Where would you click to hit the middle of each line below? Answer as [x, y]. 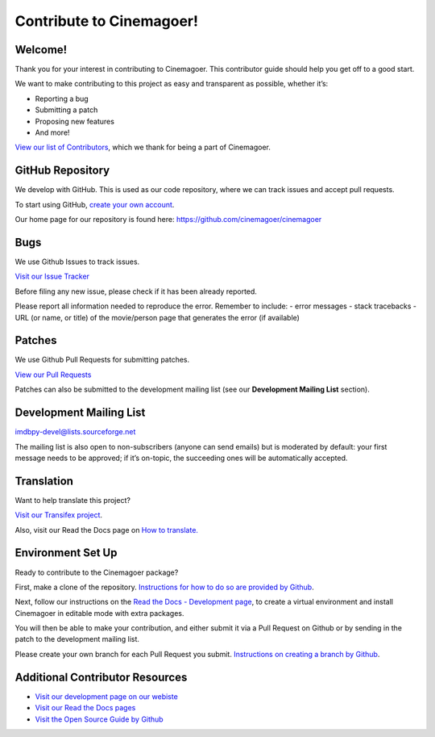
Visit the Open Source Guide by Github [99, 719]
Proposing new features [75, 121]
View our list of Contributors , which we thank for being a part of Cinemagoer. [143, 147]
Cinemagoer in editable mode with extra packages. [99, 613]
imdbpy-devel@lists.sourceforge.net [75, 432]
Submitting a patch [66, 110]
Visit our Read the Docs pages [85, 708]
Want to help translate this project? [72, 500]
